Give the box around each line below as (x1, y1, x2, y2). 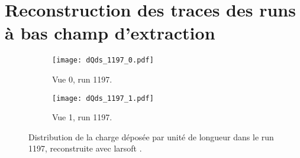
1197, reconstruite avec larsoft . (28, 142, 142, 154)
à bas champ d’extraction (5, 21, 215, 45)
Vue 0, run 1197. (52, 73, 112, 85)
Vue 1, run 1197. (52, 111, 112, 123)
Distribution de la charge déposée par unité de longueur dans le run (28, 130, 274, 143)
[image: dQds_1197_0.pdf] (52, 56, 154, 65)
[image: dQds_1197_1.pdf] (52, 94, 154, 103)
